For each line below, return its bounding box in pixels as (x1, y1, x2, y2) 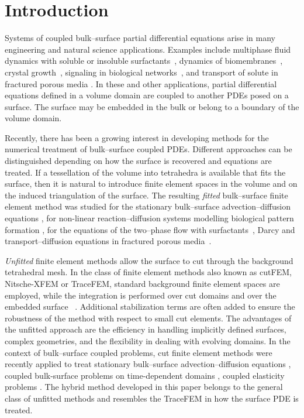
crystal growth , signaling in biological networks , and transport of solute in (5, 66, 278, 78)
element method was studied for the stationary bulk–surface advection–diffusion (5, 200, 291, 213)
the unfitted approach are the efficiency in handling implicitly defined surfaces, (5, 323, 286, 335)
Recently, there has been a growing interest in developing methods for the (5, 131, 269, 143)
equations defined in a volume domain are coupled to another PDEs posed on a (5, 89, 289, 101)
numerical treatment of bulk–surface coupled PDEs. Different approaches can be (5, 143, 292, 155)
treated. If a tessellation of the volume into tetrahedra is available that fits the (5, 166, 286, 178)
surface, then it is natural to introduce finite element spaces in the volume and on (5, 177, 298, 190)
